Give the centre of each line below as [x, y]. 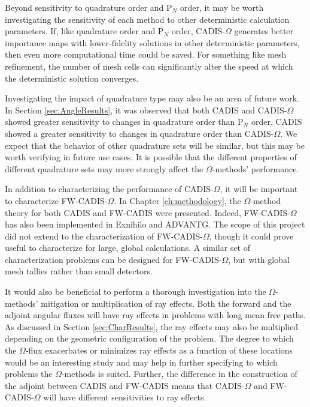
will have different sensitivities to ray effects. [125, 397]
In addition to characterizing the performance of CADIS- [109, 189]
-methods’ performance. [256, 168]
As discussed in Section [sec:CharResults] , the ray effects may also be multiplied [152, 326]
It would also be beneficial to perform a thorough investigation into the [136, 291]
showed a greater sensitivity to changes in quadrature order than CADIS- [139, 133]
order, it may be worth [222, 7]
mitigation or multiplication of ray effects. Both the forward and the [166, 303]
